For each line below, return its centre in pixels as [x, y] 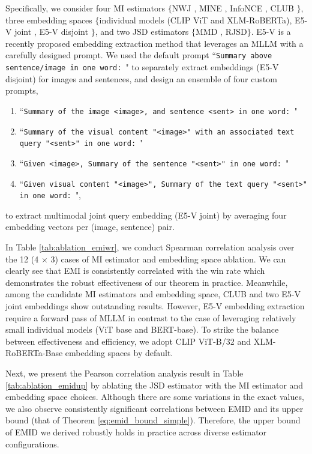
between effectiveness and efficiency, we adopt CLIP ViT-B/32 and [128, 341]
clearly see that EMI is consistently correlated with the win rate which [135, 271]
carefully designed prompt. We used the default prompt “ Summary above [139, 55]
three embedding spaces [49, 20]
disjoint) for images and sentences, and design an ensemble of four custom [141, 78]
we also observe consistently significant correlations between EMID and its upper [154, 408]
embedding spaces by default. [119, 353]
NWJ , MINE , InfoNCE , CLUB [233, 8]
